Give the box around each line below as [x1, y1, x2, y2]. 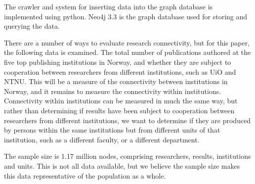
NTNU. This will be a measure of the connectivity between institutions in [4, 76, 228, 87]
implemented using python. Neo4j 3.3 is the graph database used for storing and [4, 11, 248, 21]
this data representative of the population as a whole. [4, 170, 166, 181]
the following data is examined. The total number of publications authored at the [4, 47, 251, 57]
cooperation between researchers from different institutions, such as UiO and [4, 66, 236, 77]
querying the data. [4, 21, 60, 31]
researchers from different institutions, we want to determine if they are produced [4, 115, 251, 125]
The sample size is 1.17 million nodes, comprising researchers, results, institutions [4, 151, 251, 161]
